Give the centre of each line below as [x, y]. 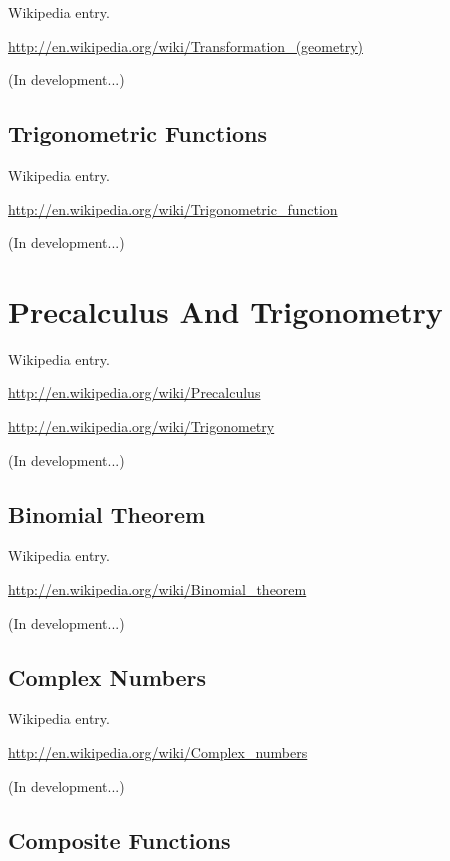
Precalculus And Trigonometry [225, 310]
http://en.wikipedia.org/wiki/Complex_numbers [158, 752]
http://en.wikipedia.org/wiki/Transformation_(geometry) [185, 45]
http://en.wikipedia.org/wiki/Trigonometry [141, 426]
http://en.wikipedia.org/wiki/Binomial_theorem [157, 589]
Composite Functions [119, 839]
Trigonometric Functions [137, 133]
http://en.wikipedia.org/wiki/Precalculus [134, 392]
